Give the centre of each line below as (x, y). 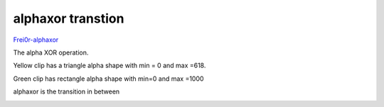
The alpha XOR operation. (51, 52)
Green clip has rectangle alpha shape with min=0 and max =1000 (108, 79)
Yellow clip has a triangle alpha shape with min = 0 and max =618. (110, 66)
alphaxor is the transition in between (66, 91)
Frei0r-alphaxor (36, 40)
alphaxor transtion (69, 18)
